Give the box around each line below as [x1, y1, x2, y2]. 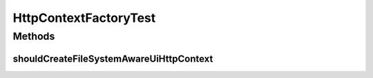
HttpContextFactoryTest [12, 10, 156, 25]
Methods [12, 30, 55, 42]
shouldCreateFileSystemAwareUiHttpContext [12, 53, 213, 64]
